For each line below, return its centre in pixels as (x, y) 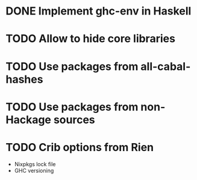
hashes (24, 79)
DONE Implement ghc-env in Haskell (98, 11)
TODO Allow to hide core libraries (91, 39)
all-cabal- (166, 66)
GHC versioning (34, 170)
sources (74, 120)
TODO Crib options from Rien (80, 147)
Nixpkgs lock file (35, 164)
